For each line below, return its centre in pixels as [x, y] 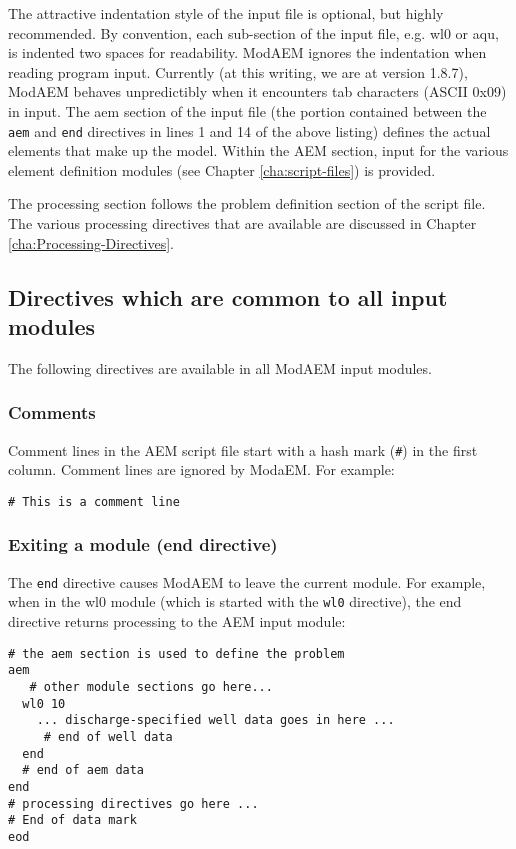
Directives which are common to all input [228, 296]
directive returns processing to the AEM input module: [177, 621]
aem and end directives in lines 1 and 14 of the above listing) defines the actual [249, 130]
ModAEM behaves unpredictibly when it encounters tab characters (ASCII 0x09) [257, 91]
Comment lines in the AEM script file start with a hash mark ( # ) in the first [243, 449]
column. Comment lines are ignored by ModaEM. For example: [201, 469]
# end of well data [108, 736]
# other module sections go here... [151, 686]
